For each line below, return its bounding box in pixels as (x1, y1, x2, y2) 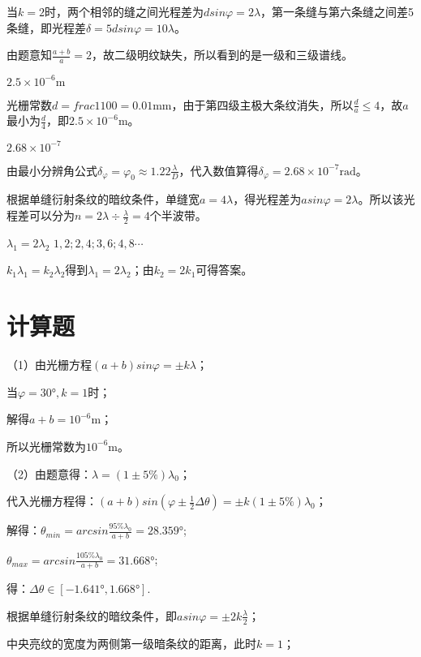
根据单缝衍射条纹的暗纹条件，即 (6, 607, 177, 624)
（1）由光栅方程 (6, 356, 92, 373)
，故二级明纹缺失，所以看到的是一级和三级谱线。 (92, 46, 354, 63)
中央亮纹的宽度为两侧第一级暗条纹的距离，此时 (6, 634, 256, 651)
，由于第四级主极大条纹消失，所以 (171, 96, 354, 113)
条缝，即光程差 (6, 19, 86, 36)
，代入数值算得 (178, 161, 259, 178)
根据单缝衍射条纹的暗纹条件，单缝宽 (6, 191, 200, 208)
